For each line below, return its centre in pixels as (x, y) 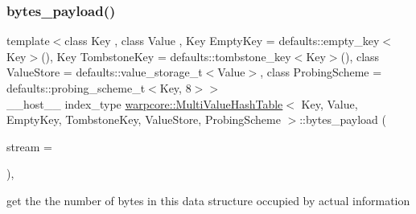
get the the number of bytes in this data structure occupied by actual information (208, 200)
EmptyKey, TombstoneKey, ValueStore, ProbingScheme (144, 119)
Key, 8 (175, 88)
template (28, 41)
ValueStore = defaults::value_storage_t (105, 72)
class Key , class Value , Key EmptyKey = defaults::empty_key (222, 41)
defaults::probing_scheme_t (76, 88)
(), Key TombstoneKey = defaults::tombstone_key (166, 56)
